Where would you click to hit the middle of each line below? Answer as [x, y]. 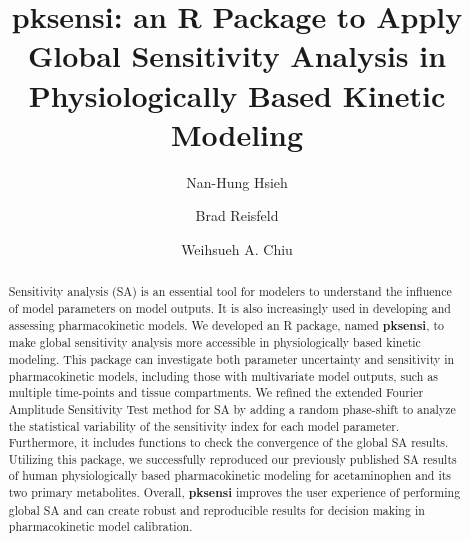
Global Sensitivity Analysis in [237, 55]
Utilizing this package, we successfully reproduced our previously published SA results [232, 458]
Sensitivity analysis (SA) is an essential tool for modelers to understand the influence [230, 291]
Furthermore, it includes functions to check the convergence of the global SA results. [228, 442]
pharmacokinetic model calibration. [100, 526]
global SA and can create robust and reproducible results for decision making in [216, 509]
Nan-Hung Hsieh [237, 181]
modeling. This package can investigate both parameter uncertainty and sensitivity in [231, 358]
